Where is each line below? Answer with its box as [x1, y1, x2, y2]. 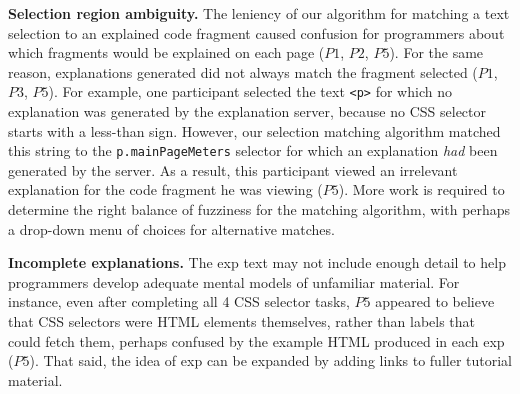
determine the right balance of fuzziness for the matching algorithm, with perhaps [8, 199, 511, 220]
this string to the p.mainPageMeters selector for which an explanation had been [8, 140, 498, 161]
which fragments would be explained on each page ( [8, 42, 325, 63]
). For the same [389, 42, 484, 63]
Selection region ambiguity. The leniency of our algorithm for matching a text [8, 3, 510, 23]
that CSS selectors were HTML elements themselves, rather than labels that [8, 311, 476, 332]
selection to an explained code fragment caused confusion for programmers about [8, 22, 505, 43]
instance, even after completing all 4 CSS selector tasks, [8, 291, 350, 312]
